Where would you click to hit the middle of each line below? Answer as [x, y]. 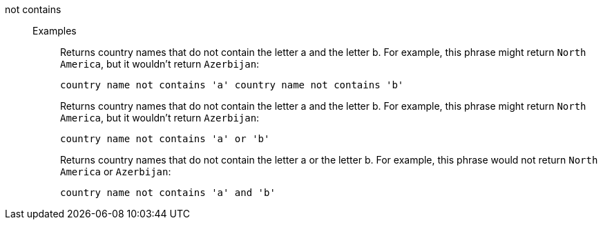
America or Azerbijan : [116, 172]
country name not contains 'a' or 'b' [165, 139]
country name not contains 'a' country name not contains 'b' [232, 85]
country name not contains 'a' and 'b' [168, 193]
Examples [55, 31]
